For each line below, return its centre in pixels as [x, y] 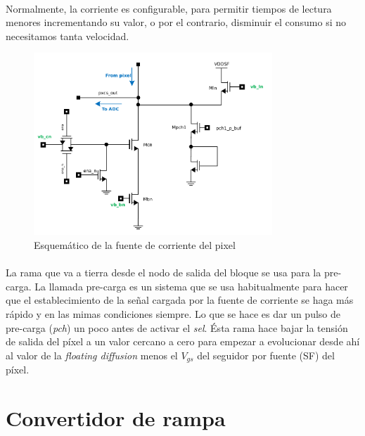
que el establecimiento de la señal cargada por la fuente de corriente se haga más [180, 300]
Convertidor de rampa [116, 418]
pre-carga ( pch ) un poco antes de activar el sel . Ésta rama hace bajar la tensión [177, 327]
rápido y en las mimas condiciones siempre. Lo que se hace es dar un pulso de [173, 314]
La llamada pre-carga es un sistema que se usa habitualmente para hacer [191, 286]
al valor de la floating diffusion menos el [92, 355]
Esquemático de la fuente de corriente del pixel [135, 245]
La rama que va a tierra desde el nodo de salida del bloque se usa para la [164, 272]
